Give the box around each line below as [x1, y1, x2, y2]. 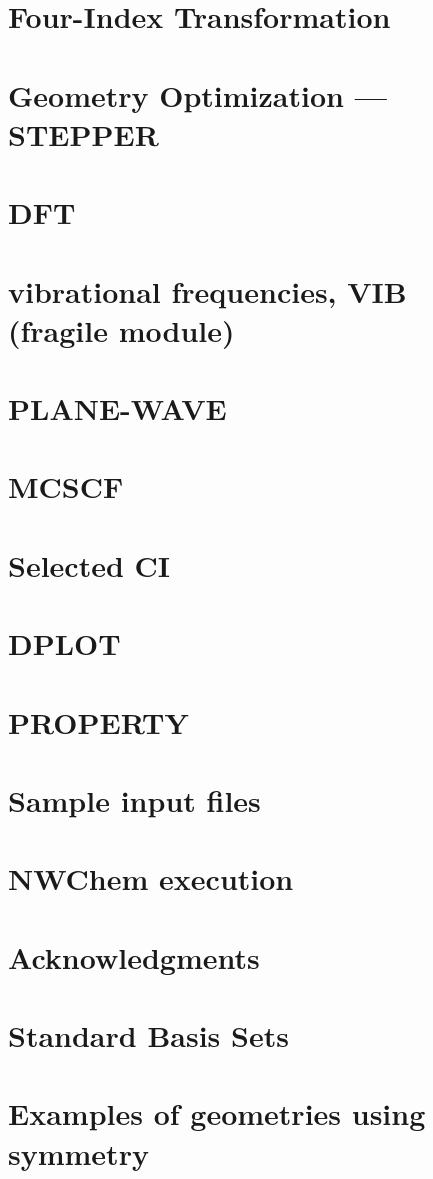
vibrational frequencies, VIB [8, 270, 407, 311]
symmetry [8, 1132, 149, 1173]
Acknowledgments [8, 936, 260, 977]
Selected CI [8, 544, 171, 585]
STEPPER [8, 113, 159, 154]
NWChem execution [8, 858, 294, 899]
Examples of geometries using [8, 1093, 426, 1134]
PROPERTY [8, 701, 189, 742]
